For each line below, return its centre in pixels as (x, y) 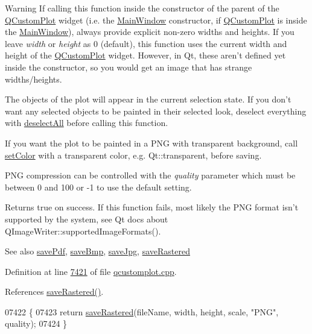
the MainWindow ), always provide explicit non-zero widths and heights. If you (150, 32)
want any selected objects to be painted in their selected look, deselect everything (156, 111)
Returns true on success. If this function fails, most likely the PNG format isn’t (152, 207)
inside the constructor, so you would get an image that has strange (129, 67)
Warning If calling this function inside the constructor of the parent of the (142, 8)
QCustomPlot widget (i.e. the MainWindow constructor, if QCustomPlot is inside (156, 20)
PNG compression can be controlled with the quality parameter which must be (150, 175)
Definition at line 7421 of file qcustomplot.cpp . (91, 271)
